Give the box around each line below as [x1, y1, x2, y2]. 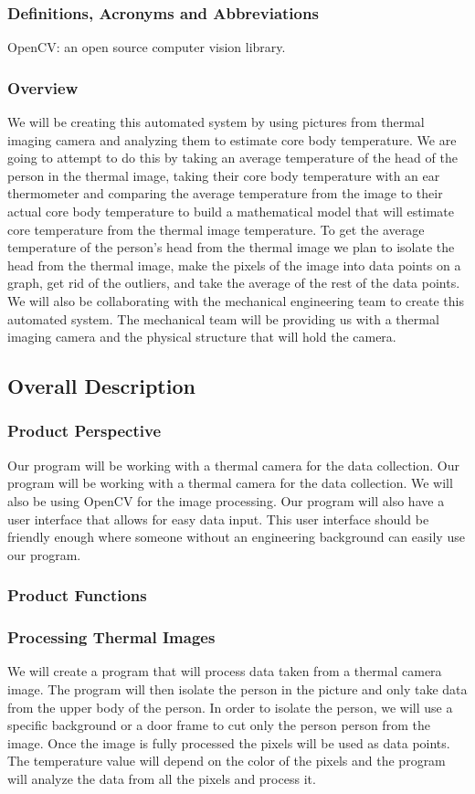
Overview [7, 76, 79, 99]
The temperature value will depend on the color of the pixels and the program [7, 751, 446, 770]
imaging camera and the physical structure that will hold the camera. [7, 327, 396, 346]
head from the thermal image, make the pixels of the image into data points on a [7, 255, 461, 274]
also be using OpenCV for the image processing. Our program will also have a [7, 491, 445, 510]
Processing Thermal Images [7, 626, 216, 649]
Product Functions [7, 584, 147, 607]
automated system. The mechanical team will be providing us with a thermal [7, 309, 439, 328]
